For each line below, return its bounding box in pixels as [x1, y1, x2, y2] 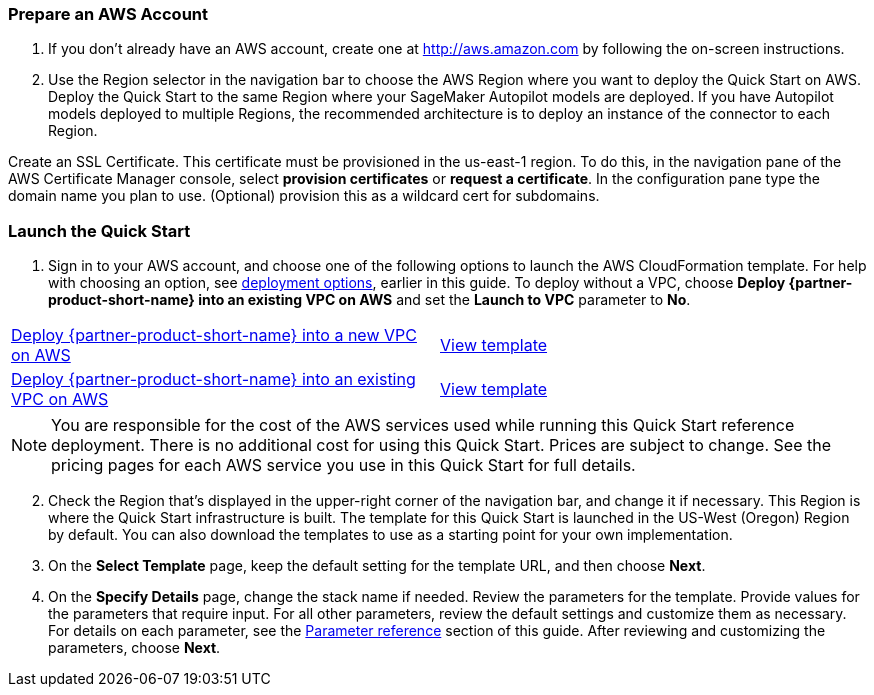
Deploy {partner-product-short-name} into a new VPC [11, 325, 417, 346]
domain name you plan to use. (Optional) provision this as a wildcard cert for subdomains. [8, 187, 600, 205]
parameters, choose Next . [48, 639, 221, 657]
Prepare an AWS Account [8, 4, 209, 24]
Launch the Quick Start [8, 220, 191, 241]
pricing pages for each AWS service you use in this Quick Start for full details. [51, 455, 636, 476]
